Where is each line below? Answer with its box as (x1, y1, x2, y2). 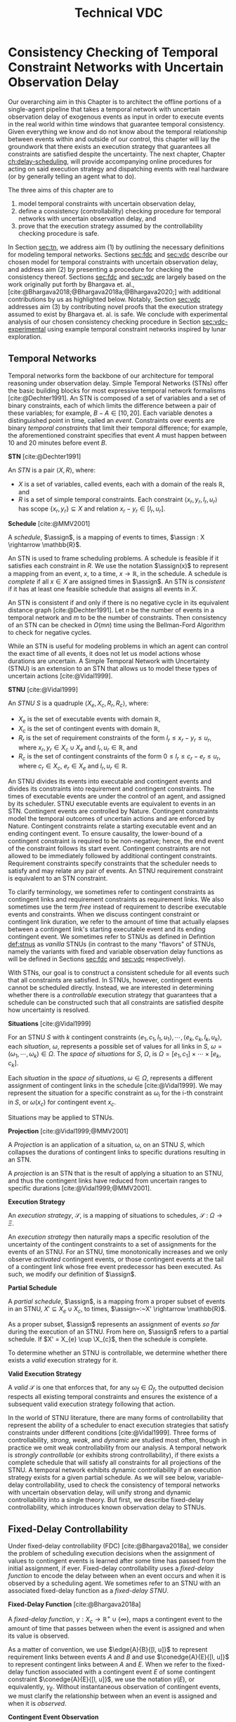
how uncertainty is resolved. (8, 1006, 91, 1014)
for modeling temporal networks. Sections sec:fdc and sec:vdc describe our (8, 250, 228, 258)
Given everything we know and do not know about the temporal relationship (8, 127, 228, 136)
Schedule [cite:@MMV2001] (8, 520, 91, 528)
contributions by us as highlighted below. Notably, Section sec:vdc (8, 295, 201, 303)
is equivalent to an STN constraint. (8, 874, 108, 882)
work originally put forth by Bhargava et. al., (8, 280, 135, 289)
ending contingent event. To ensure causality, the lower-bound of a (8, 829, 203, 837)
